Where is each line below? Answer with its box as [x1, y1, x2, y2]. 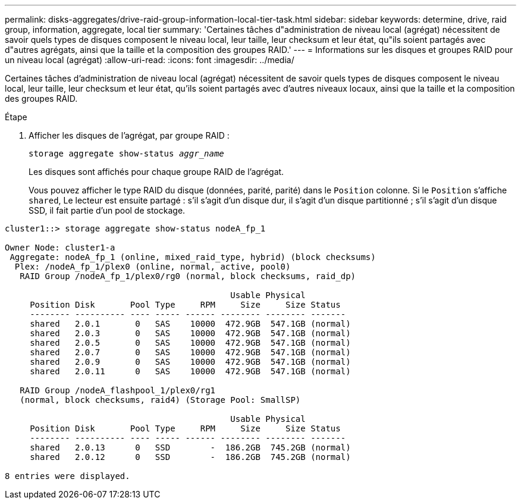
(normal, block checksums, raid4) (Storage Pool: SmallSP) [20, 395, 301, 405]
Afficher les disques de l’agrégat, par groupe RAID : [29, 130, 230, 140]
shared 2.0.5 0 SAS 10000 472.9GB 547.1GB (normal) [30, 338, 351, 348]
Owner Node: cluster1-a [5, 243, 115, 252]
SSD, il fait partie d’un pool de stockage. [29, 205, 186, 215]
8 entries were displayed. [5, 471, 130, 481]
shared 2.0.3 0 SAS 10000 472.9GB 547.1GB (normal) [30, 328, 351, 338]
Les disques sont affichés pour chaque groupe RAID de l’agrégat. [29, 167, 284, 177]
